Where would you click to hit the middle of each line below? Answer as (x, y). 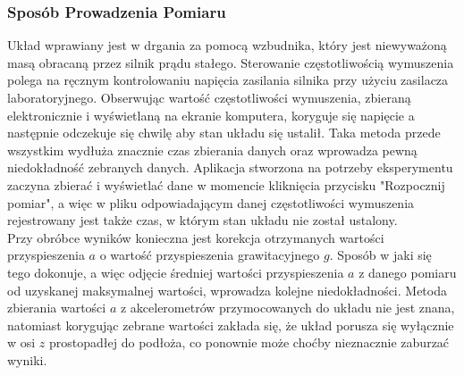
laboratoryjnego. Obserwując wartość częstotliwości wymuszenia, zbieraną (209, 97)
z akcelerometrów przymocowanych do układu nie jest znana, (287, 308)
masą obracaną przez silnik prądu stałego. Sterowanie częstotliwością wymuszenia (231, 62)
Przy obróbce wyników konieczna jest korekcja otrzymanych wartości (196, 237)
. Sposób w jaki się (380, 255)
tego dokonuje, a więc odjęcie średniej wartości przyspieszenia (176, 272)
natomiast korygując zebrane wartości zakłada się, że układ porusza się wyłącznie (231, 325)
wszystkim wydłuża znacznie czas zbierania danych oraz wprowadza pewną (212, 150)
